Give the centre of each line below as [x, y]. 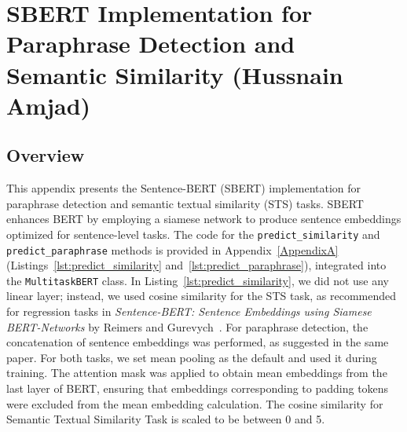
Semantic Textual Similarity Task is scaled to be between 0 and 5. [166, 419]
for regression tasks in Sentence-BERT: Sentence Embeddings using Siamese [189, 311]
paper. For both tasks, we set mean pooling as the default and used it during [192, 357]
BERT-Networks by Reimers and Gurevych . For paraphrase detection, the [187, 326]
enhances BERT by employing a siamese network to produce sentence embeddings [204, 219]
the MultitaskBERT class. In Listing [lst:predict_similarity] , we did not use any [198, 280]
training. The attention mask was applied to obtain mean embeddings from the [197, 373]
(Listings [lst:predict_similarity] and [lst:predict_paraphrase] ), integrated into [196, 265]
